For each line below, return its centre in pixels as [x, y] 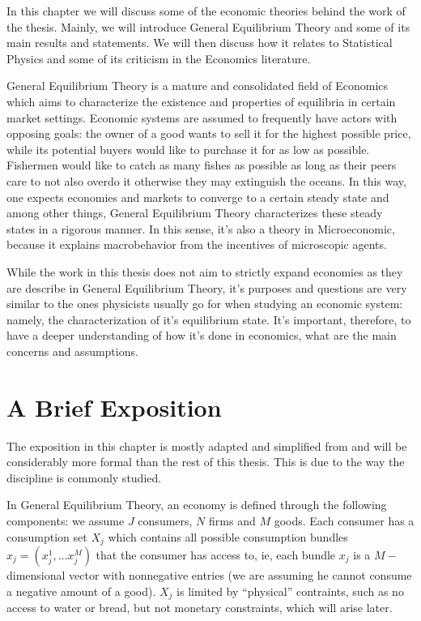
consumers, [165, 520]
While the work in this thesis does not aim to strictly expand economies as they [205, 271]
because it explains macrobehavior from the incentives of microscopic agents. [197, 244]
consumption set [47, 536]
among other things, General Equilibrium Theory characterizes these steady [195, 213]
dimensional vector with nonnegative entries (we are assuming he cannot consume [209, 575]
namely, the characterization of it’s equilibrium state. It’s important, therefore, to [209, 319]
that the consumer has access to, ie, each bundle [216, 555]
